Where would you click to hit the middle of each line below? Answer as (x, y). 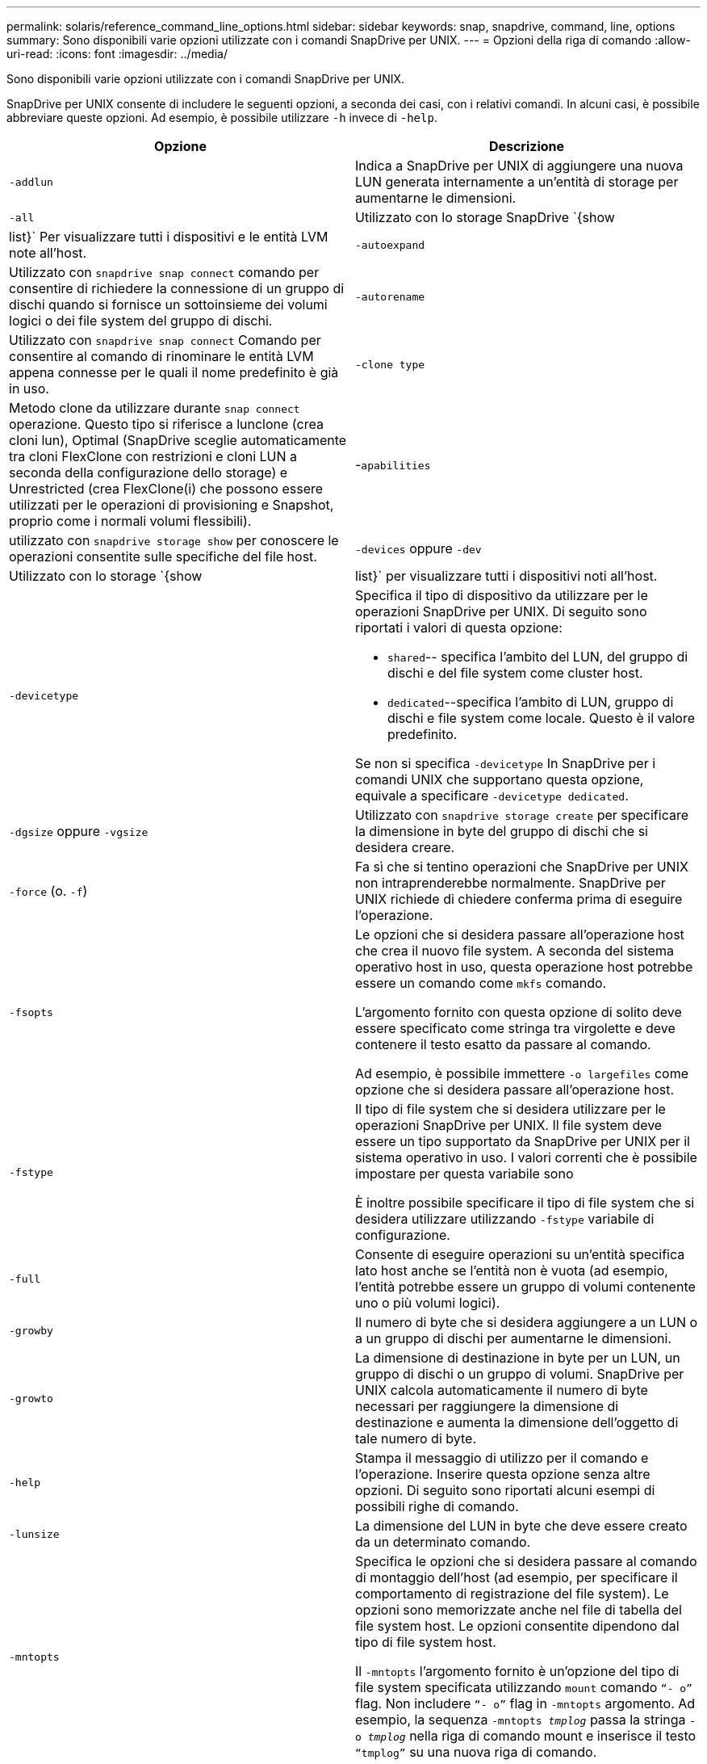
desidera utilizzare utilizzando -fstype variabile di (505, 1219)
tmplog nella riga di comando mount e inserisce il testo (532, 1736)
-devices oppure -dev (418, 548)
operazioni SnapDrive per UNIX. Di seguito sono (501, 611)
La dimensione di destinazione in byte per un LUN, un (518, 1358)
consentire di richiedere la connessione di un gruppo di (177, 288)
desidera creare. (405, 847)
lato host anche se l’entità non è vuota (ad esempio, (512, 1270)
